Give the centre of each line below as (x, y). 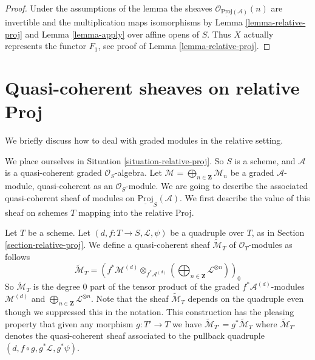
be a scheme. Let (59, 232)
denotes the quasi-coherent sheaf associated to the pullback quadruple (135, 335)
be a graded (252, 172)
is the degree (56, 286)
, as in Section (278, 232)
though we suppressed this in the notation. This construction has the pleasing (150, 311)
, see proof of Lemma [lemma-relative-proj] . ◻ (184, 46)
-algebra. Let (138, 172)
